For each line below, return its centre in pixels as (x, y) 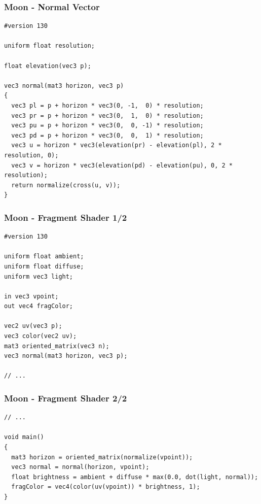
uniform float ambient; (44, 257)
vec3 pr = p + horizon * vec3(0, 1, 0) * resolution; (107, 115)
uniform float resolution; (49, 46)
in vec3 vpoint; (31, 296)
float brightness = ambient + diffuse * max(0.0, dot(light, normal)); (135, 477)
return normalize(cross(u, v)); (66, 185)
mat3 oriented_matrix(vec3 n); (57, 346)
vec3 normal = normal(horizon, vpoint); (80, 467)
